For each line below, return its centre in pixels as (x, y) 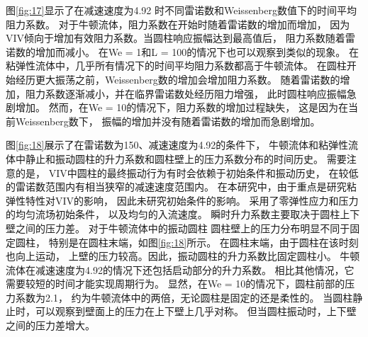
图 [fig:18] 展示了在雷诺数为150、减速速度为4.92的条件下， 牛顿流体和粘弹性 (177, 145)
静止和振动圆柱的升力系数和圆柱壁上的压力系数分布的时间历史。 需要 (186, 158)
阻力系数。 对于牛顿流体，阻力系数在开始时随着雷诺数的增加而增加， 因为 (178, 24)
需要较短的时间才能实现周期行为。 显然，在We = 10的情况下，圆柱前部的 (175, 284)
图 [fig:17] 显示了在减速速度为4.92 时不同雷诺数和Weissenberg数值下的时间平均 (181, 10)
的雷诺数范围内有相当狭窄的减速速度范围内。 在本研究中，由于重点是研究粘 (181, 187)
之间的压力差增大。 (50, 325)
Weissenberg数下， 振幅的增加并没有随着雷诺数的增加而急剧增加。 (168, 121)
